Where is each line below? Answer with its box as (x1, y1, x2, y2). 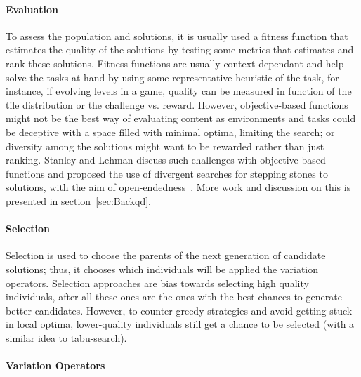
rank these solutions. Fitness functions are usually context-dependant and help (6, 55, 344, 70)
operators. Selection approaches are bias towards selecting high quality (6, 275, 309, 290)
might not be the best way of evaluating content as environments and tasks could (6, 111, 356, 126)
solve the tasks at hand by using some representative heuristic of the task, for (6, 70, 339, 84)
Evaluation (6, 1, 58, 16)
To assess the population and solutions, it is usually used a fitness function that (6, 28, 348, 43)
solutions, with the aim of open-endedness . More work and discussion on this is (6, 180, 351, 194)
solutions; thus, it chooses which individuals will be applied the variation (6, 261, 319, 276)
